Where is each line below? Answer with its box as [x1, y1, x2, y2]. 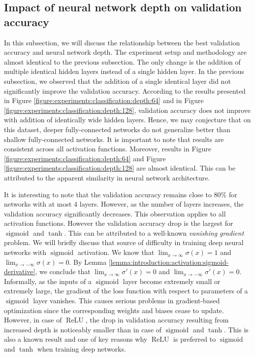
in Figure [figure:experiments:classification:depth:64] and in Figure [4, 95, 204, 106]
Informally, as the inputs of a [4, 276, 92, 286]
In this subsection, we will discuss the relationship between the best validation [4, 37, 240, 47]
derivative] [4, 266, 35, 277]
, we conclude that [35, 266, 91, 277]
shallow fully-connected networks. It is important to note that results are [4, 134, 224, 144]
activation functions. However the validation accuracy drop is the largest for [4, 218, 233, 228]
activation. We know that [77, 247, 155, 257]
